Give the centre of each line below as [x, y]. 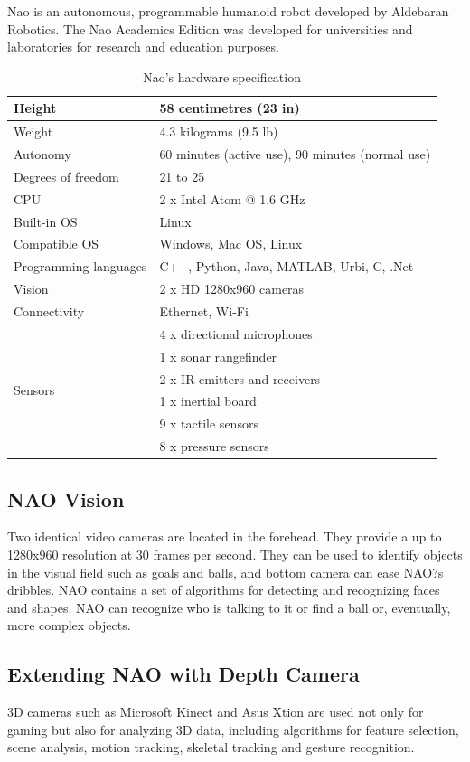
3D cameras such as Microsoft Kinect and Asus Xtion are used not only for [216, 712]
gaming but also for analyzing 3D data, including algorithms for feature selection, [233, 729]
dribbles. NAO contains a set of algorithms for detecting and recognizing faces [224, 590]
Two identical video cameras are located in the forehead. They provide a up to [225, 536]
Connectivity [49, 310]
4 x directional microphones [236, 333]
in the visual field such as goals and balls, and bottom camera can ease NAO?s [226, 572]
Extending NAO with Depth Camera [183, 674]
